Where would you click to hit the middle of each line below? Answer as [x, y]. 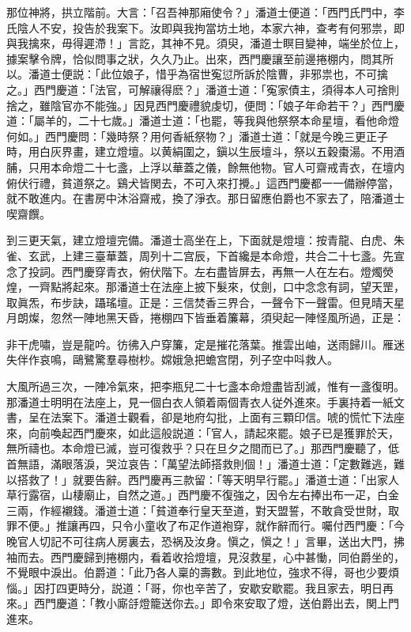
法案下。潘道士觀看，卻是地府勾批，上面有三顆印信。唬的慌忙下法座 [227, 417]
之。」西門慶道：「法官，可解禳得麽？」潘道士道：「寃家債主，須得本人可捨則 [203, 89]
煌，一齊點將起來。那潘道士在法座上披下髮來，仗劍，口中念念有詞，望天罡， [205, 287]
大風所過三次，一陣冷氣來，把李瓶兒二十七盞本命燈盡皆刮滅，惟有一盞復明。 [205, 386]
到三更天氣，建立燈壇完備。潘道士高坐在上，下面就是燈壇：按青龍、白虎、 [200, 240]
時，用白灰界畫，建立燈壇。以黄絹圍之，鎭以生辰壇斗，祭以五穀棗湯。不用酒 [205, 151]
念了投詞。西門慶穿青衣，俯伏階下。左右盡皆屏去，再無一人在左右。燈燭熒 [200, 271]
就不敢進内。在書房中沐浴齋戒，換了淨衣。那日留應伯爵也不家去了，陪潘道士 [205, 198]
